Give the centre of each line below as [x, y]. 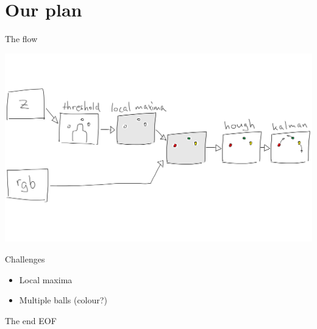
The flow [21, 39]
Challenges [25, 258]
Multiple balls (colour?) [63, 300]
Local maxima [46, 279]
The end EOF [31, 320]
